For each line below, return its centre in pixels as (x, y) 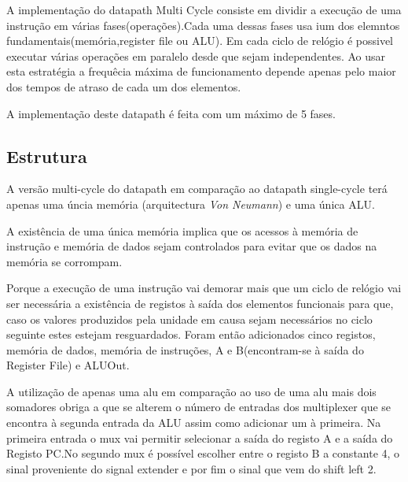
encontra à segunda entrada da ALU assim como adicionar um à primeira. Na (194, 423)
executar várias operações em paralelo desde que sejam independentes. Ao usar (196, 56)
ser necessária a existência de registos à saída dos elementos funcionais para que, (200, 303)
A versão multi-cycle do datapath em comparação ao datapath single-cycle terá (197, 189)
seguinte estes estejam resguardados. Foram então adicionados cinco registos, (191, 334)
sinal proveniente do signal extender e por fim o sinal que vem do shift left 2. (191, 468)
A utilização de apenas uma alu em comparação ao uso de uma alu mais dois (191, 391)
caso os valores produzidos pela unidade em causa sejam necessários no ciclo (189, 319)
